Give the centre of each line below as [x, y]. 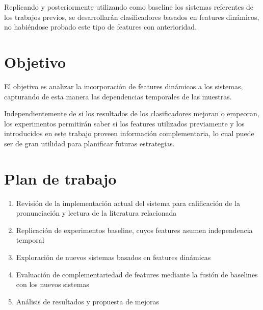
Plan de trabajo [60, 178]
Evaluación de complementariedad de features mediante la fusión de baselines [137, 274]
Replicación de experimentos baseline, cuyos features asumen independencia [134, 230]
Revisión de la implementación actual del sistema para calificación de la [128, 203]
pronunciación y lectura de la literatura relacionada [96, 213]
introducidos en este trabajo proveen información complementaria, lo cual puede [129, 133]
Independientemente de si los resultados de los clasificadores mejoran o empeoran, [132, 113]
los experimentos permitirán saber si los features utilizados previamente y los [124, 123]
